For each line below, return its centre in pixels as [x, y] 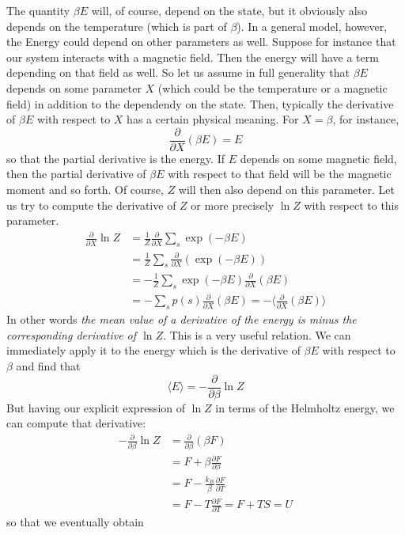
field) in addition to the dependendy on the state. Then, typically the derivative [200, 103]
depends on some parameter [74, 87]
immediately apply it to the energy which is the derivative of [153, 350]
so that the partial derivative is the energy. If [115, 158]
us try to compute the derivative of [91, 205]
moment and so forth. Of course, [85, 189]
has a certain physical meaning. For [213, 119]
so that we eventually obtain [75, 522]
